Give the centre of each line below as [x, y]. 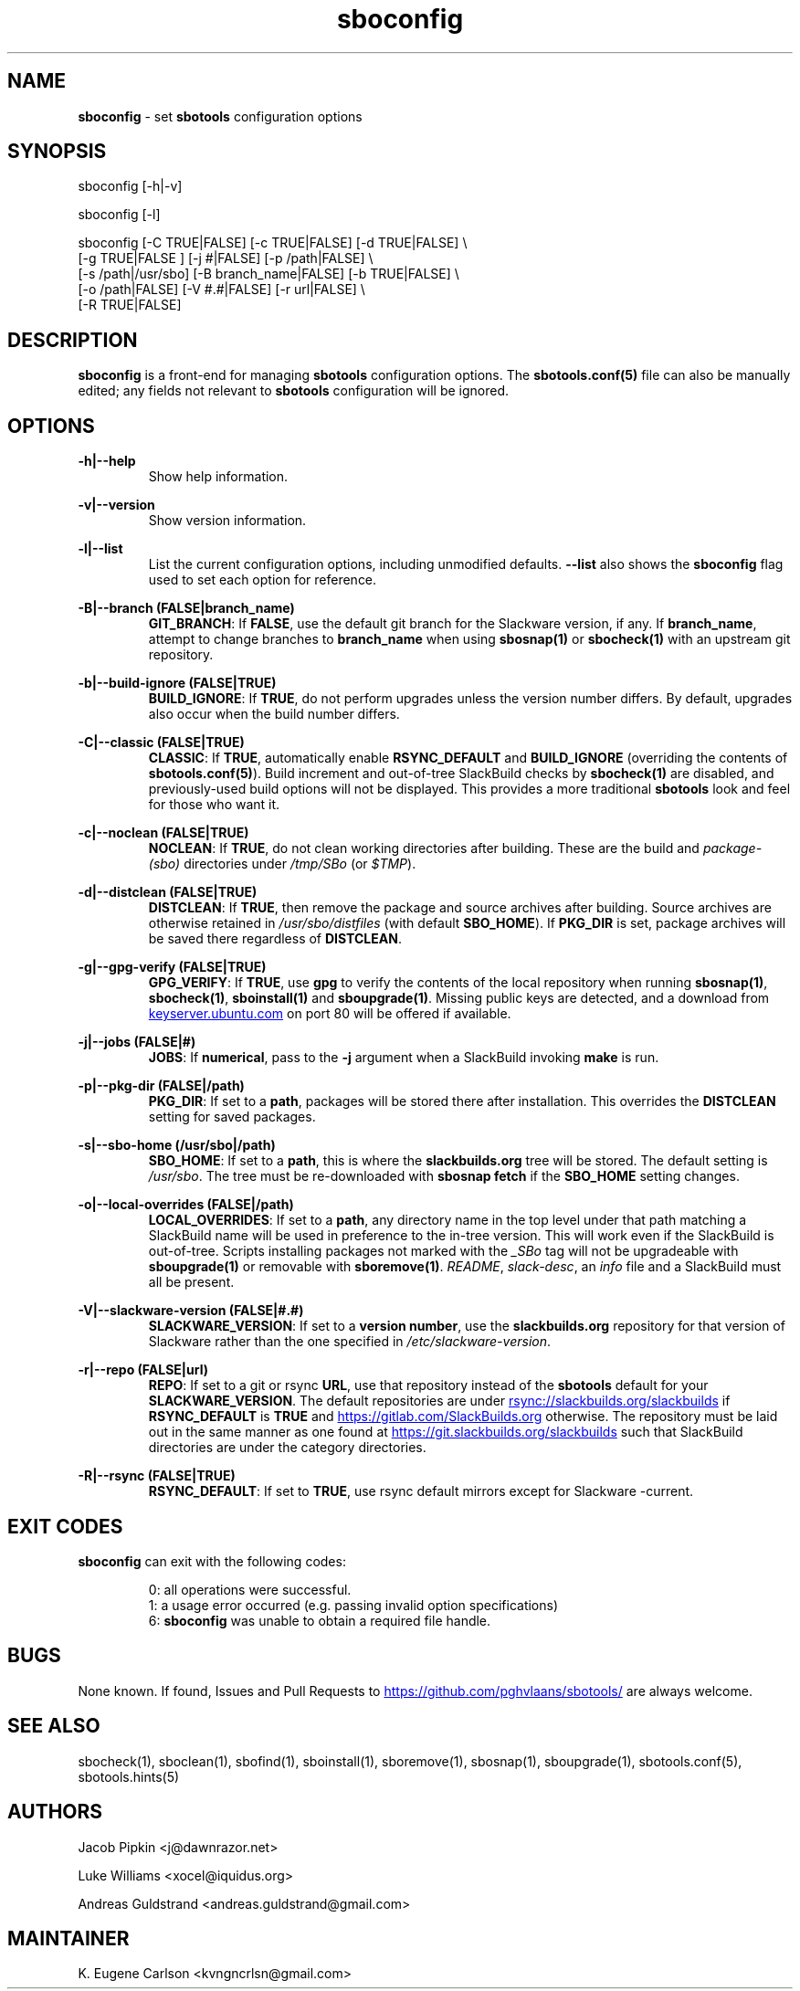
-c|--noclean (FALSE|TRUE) [163, 833]
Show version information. [227, 521]
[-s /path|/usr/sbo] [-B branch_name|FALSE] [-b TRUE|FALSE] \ [268, 274]
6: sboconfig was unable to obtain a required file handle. [320, 1620]
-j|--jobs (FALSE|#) [137, 1042]
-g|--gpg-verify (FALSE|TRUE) [172, 967]
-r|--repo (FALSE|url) [143, 1370]
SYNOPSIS [57, 152]
